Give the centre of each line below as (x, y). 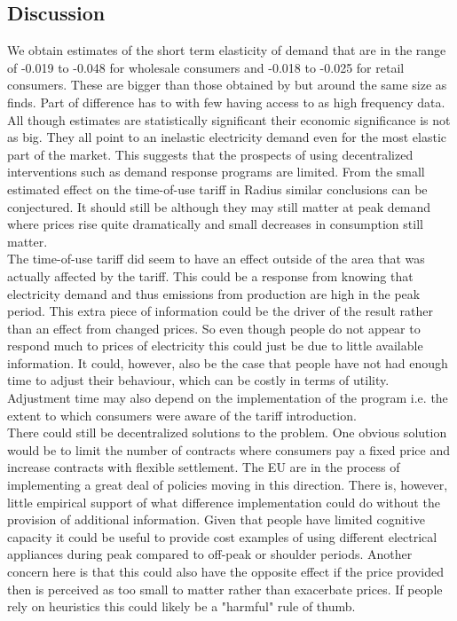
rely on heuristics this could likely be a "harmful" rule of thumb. (181, 606)
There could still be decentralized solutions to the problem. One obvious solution (227, 432)
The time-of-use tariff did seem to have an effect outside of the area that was (216, 259)
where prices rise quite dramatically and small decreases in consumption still (215, 224)
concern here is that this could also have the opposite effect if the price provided (225, 572)
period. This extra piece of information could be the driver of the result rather (221, 311)
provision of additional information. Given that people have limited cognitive (216, 519)
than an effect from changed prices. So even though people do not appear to (214, 328)
